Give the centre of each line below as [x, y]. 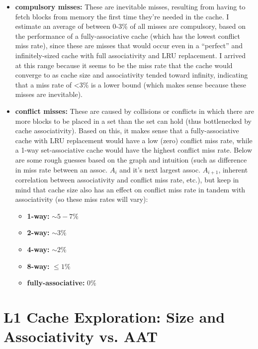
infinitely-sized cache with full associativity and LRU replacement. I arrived [130, 55]
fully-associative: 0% [62, 283]
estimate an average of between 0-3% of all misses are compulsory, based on [130, 26]
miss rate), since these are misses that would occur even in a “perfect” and [129, 45]
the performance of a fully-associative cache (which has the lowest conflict [128, 36]
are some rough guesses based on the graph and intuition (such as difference [131, 159]
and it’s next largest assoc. [160, 169]
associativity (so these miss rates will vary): [82, 199]
